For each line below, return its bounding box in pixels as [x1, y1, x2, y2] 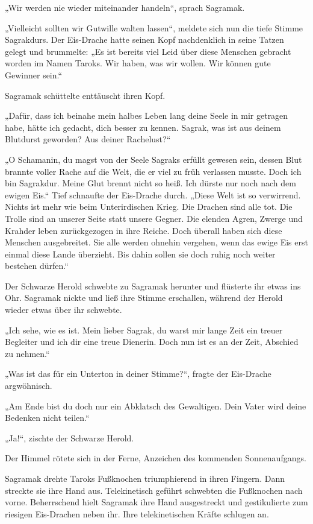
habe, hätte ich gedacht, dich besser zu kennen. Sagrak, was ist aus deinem [5, 121, 281, 133]
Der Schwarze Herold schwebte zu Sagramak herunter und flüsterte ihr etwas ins [5, 279, 301, 292]
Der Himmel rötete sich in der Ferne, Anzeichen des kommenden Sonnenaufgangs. [5, 452, 306, 464]
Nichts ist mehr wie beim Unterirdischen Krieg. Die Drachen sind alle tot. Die [5, 200, 293, 213]
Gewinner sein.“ [5, 68, 63, 81]
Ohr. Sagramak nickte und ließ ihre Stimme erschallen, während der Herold [5, 291, 283, 304]
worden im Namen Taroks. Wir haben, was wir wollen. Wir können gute [5, 57, 271, 69]
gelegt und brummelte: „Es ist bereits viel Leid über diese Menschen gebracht [5, 45, 291, 57]
